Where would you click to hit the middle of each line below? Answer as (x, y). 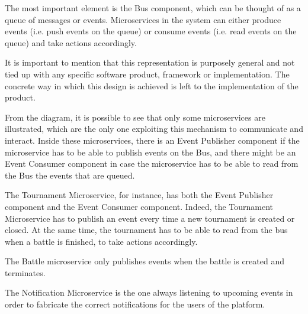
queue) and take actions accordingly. (71, 42)
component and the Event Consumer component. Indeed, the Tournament (139, 206)
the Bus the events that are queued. (70, 175)
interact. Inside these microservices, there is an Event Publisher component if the (152, 140)
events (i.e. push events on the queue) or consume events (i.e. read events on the (151, 31)
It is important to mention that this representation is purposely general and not (150, 62)
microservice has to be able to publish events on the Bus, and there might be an (150, 152)
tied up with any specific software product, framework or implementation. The (147, 74)
